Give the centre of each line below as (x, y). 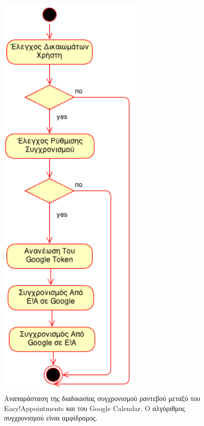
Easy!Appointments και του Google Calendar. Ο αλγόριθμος (95, 408)
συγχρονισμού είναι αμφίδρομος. (51, 418)
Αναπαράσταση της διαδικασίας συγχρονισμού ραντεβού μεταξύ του (102, 398)
